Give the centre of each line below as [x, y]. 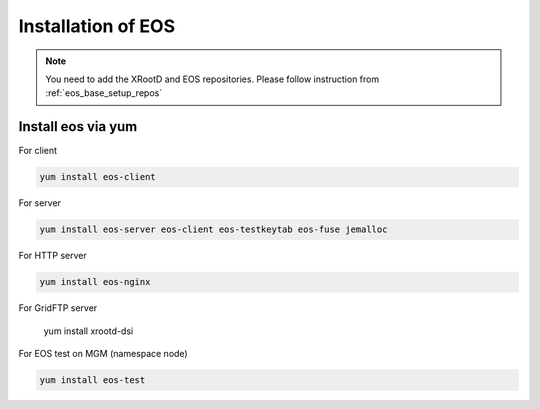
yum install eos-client [98, 177]
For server [40, 203]
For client [38, 151]
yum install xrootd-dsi [88, 331]
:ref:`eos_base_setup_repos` [104, 93]
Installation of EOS [96, 26]
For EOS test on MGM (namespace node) [103, 353]
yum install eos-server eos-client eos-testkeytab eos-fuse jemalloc [213, 229]
